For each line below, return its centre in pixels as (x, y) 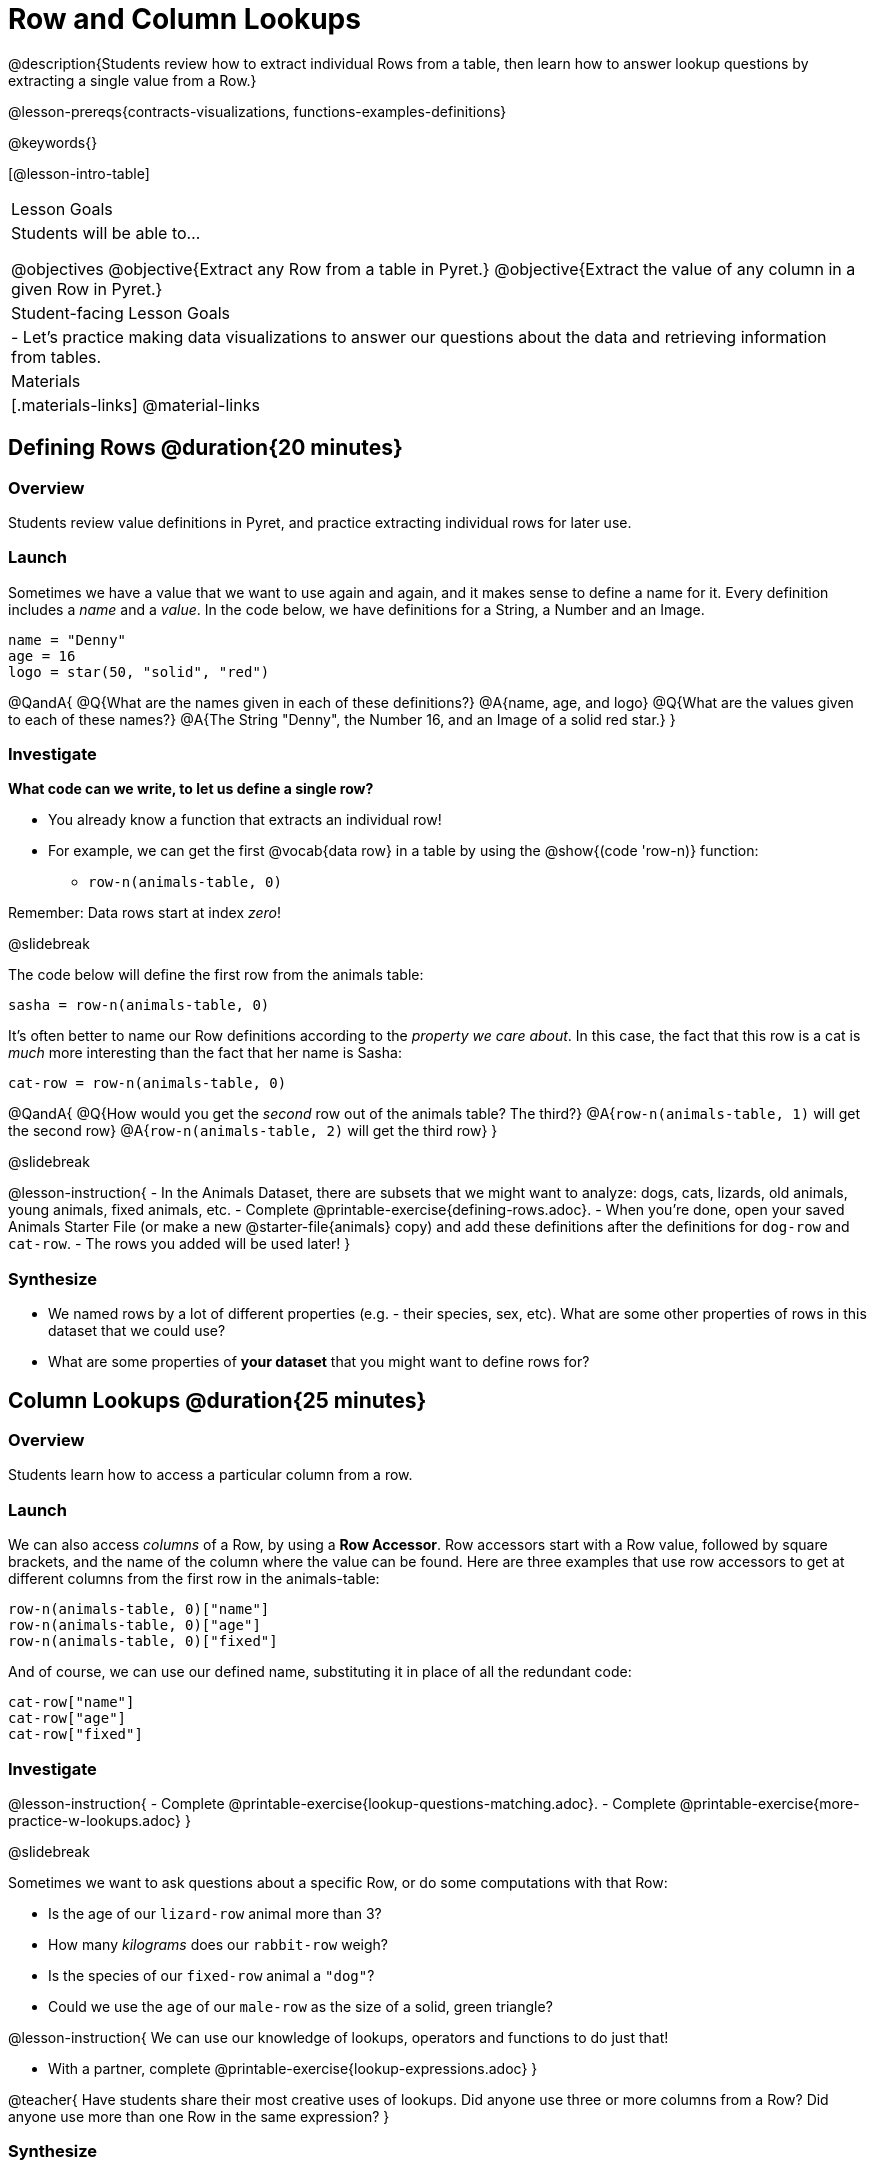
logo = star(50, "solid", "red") (139, 671)
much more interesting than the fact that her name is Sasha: (205, 1053)
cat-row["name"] (71, 1702)
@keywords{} (53, 142)
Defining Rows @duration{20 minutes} (205, 448)
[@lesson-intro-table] (79, 173)
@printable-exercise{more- (769, 1803)
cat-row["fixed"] (75, 1734)
